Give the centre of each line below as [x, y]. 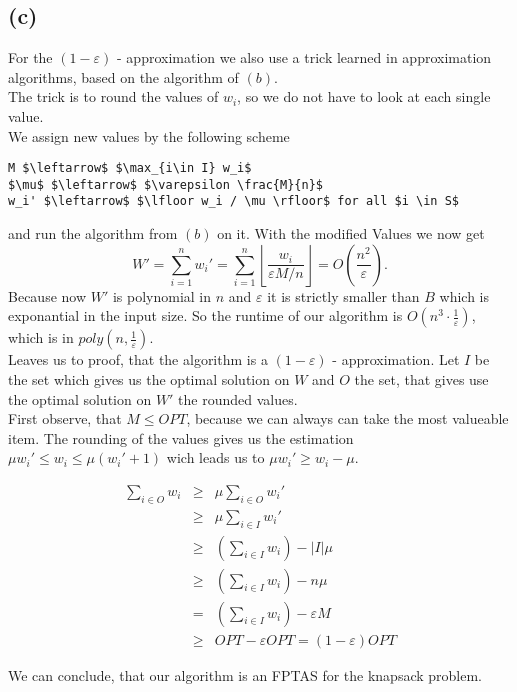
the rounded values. [238, 398]
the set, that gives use [421, 378]
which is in [41, 337]
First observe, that [65, 418]
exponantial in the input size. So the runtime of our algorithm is [205, 315]
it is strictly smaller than [343, 295]
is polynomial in [162, 295]
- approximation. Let [396, 359]
